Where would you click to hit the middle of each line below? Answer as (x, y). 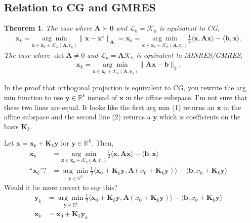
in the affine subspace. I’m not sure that (187, 97)
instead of (102, 97)
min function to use (34, 97)
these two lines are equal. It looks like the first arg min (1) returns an (109, 107)
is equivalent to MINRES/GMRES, (189, 55)
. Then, (103, 143)
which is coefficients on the (200, 117)
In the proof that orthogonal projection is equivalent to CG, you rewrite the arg (125, 88)
